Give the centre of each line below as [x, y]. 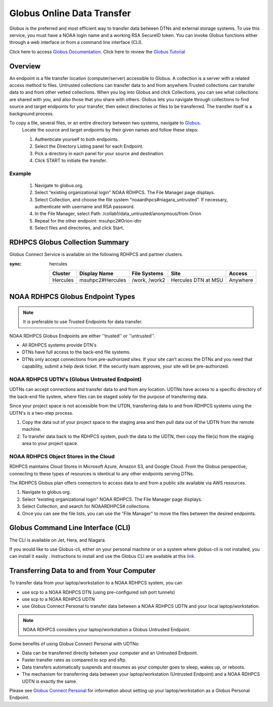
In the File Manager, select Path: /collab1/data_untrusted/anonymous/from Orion [118, 214]
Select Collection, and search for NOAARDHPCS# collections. [86, 506]
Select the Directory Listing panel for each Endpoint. [89, 146]
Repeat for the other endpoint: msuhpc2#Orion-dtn [88, 220]
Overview [25, 66]
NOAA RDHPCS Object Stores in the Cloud [62, 456]
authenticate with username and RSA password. [85, 207]
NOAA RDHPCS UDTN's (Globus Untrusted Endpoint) [76, 379]
